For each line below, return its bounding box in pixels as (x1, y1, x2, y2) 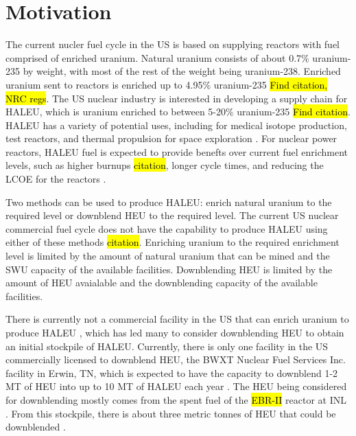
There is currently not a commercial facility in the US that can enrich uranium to (5, 312, 349, 326)
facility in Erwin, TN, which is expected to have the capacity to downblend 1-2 (5, 365, 338, 380)
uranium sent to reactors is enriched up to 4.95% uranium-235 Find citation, (5, 77, 328, 91)
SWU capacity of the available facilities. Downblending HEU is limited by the (5, 262, 333, 276)
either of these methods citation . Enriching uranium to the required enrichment (5, 235, 340, 249)
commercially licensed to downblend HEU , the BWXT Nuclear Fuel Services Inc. (5, 352, 346, 367)
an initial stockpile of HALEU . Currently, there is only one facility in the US (5, 339, 329, 353)
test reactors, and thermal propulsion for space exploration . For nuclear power (5, 131, 337, 146)
